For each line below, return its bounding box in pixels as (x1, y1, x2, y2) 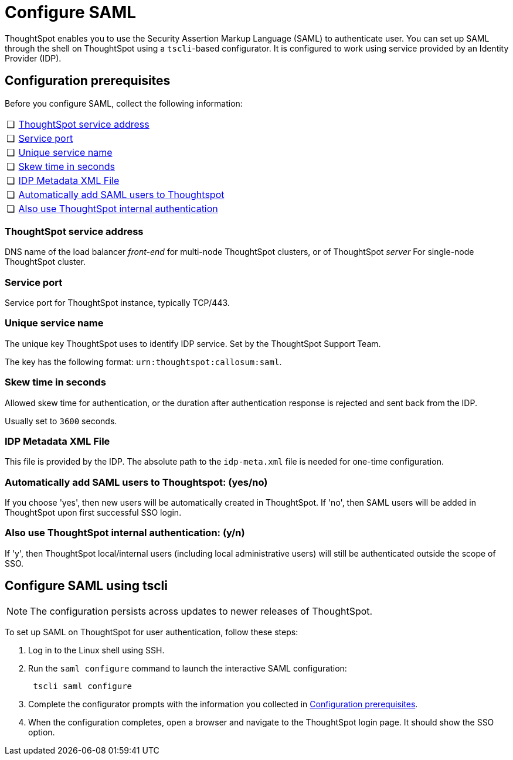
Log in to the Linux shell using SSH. (28, 645, 165, 655)
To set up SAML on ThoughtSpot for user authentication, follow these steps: (5, 626, 298, 637)
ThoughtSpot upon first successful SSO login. (5, 507, 182, 518)
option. (28, 727, 55, 737)
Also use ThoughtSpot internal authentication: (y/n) (5, 527, 245, 539)
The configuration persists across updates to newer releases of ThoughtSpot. (30, 605, 373, 617)
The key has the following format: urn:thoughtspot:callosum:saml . (5, 356, 282, 367)
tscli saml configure (33, 681, 133, 691)
